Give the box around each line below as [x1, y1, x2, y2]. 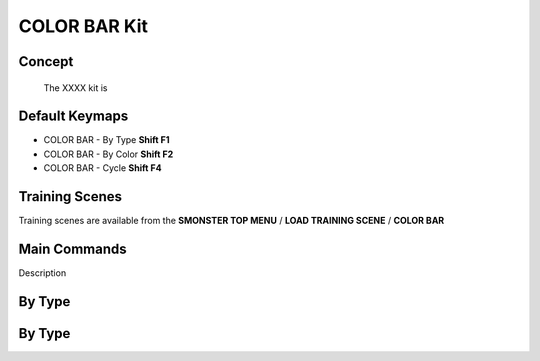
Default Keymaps [18, 108, 129, 125]
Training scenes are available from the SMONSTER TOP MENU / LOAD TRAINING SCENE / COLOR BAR [18, 215, 445, 227]
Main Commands [18, 240, 127, 257]
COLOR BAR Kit [18, 15, 149, 37]
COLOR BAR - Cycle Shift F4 [43, 162, 162, 174]
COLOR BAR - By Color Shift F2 [43, 148, 174, 160]
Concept [18, 53, 74, 70]
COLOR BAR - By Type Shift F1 [43, 134, 170, 146]
